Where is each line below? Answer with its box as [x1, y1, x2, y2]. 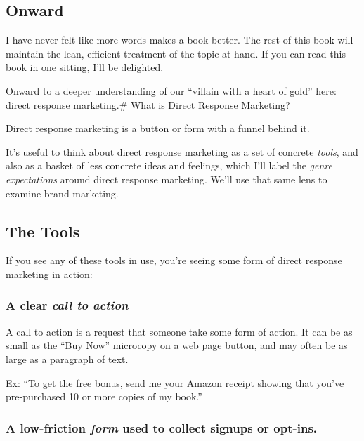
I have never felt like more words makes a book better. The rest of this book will [6, 32, 353, 47]
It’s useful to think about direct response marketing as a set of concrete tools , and [6, 144, 358, 159]
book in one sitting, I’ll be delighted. [6, 60, 164, 74]
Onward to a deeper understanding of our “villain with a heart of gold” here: [6, 83, 337, 98]
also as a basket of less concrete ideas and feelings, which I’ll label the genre [6, 158, 332, 173]
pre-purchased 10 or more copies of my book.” [6, 389, 202, 404]
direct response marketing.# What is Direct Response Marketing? [6, 97, 290, 112]
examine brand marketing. [6, 185, 119, 200]
